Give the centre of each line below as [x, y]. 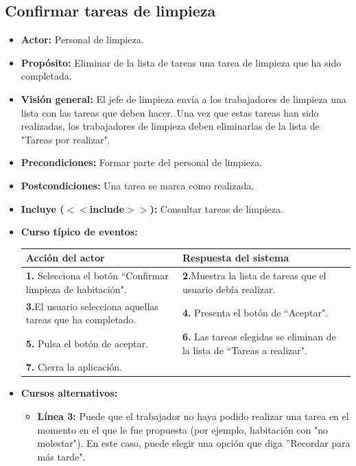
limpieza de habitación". [76, 289]
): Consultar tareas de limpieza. [216, 208]
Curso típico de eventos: [79, 232]
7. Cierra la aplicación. [74, 367]
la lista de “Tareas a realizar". [245, 350]
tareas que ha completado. [81, 319]
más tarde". [61, 456]
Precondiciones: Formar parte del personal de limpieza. [142, 162]
